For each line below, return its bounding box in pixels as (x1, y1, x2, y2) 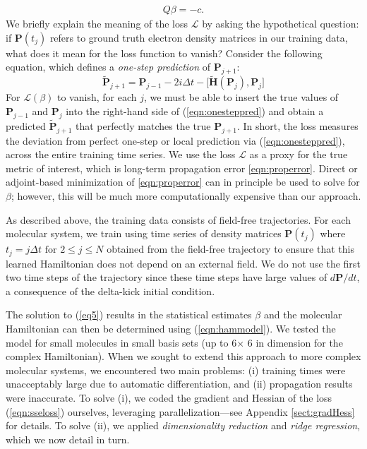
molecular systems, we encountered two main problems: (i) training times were (6, 362, 346, 377)
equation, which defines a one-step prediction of (6, 59, 211, 74)
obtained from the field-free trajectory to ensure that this (107, 241, 354, 256)
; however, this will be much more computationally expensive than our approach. (11, 188, 361, 203)
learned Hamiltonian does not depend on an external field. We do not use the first (6, 256, 361, 270)
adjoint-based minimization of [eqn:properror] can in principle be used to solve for (6, 174, 360, 189)
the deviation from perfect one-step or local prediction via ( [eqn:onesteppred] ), (6, 133, 345, 148)
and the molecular (263, 307, 342, 322)
